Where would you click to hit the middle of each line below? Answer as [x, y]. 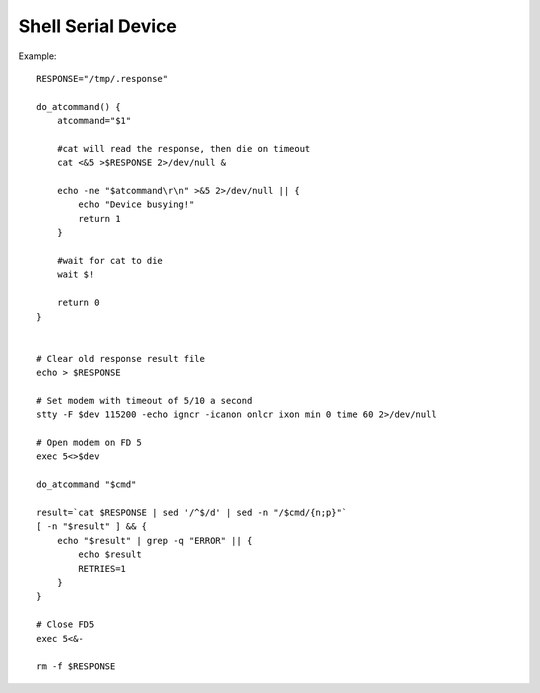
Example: [37, 56]
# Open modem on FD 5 [89, 443]
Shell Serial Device [97, 26]
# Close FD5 [65, 624]
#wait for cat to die [110, 261]
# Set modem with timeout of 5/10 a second [144, 400]
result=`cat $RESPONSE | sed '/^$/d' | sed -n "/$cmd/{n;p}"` [192, 513]
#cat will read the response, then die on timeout [183, 148]
